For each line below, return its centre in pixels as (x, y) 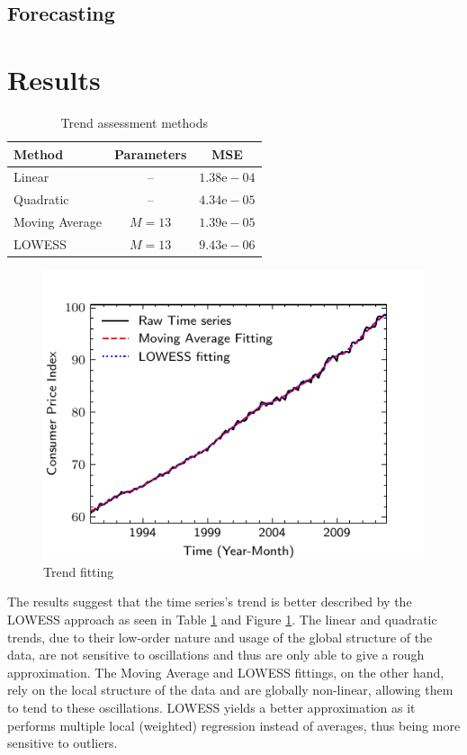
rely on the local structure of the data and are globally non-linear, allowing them (230, 690)
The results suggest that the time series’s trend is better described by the (210, 602)
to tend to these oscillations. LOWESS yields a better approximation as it (211, 707)
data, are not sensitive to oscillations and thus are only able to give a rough (216, 655)
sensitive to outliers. (63, 743)
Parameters (151, 153)
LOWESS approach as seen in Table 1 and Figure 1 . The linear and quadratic (222, 619)
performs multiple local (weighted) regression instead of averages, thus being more (234, 725)
